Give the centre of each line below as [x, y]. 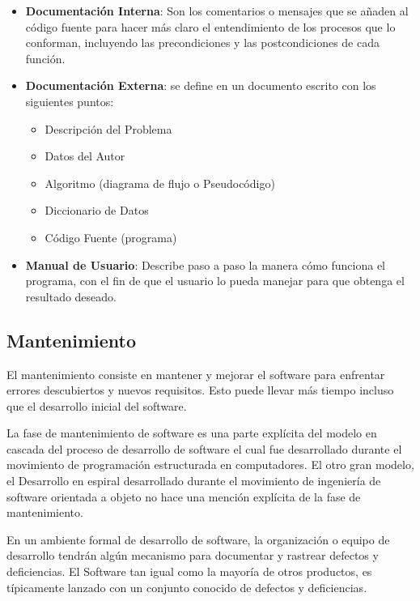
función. [45, 58]
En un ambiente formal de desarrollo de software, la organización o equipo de [198, 539]
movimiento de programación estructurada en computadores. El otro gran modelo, [210, 465]
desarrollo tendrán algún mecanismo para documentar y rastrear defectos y [193, 555]
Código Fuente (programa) [111, 237]
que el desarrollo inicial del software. [97, 405]
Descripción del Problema [108, 128]
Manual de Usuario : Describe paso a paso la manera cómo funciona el [206, 264]
